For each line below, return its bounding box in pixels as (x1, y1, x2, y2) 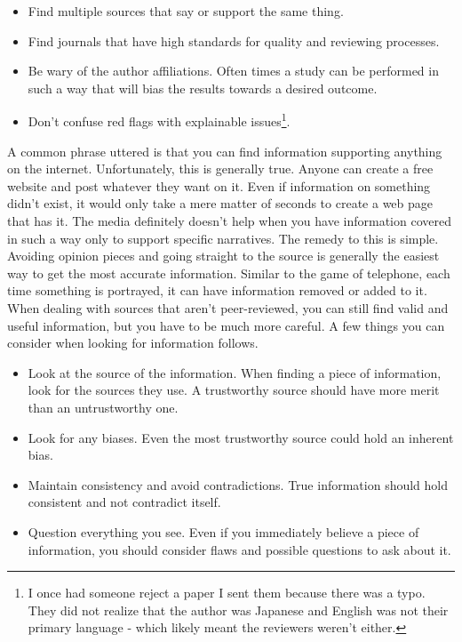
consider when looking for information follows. (7, 333, 259, 352)
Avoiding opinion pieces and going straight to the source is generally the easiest (7, 246, 440, 265)
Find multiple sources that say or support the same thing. (28, 2, 344, 20)
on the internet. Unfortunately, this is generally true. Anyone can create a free (7, 159, 434, 178)
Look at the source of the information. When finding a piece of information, (28, 363, 442, 381)
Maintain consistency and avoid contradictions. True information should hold (28, 475, 449, 494)
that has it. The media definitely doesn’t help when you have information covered (7, 212, 451, 229)
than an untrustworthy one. (28, 397, 179, 416)
